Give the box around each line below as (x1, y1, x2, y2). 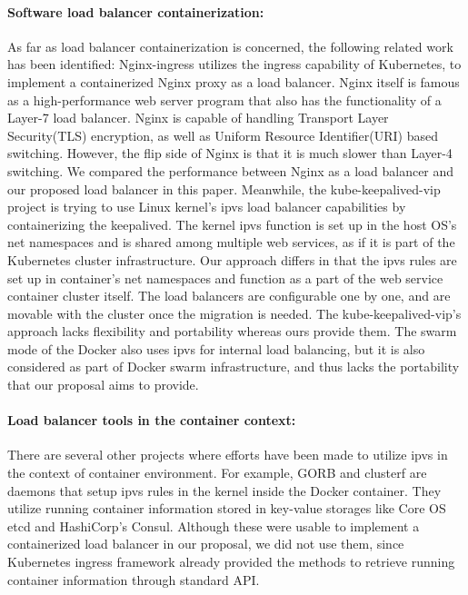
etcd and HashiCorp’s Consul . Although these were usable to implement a (7, 516, 420, 535)
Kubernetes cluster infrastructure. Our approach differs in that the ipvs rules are (7, 250, 457, 269)
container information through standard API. (7, 570, 260, 589)
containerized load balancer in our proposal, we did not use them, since (7, 534, 404, 553)
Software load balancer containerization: (7, 2, 264, 21)
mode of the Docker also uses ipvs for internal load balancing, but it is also (7, 339, 425, 358)
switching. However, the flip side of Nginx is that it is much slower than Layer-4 (7, 144, 453, 163)
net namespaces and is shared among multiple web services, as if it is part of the (7, 233, 455, 252)
